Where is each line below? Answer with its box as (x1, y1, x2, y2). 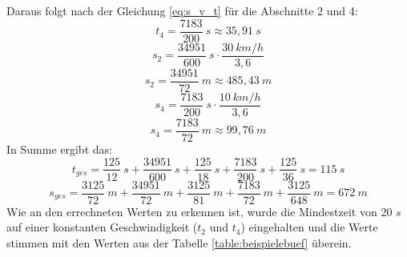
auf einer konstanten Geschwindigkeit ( (6, 219, 198, 235)
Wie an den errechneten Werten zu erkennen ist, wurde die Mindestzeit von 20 (6, 203, 393, 219)
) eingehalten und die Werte (240, 219, 378, 235)
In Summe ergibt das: (6, 140, 112, 157)
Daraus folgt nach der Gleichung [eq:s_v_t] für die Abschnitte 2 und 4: (6, 2, 358, 18)
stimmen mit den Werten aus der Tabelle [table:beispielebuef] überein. (6, 234, 352, 251)
